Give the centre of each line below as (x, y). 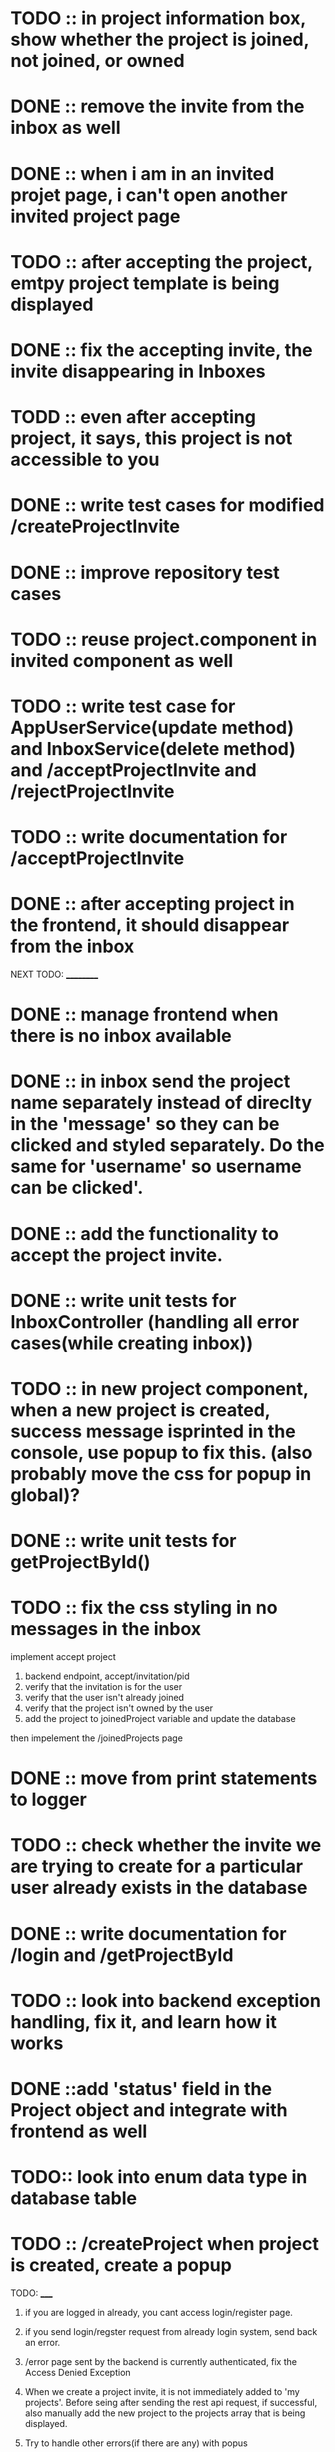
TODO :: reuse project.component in (164, 639)
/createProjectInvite (95, 526)
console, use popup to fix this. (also (161, 1452)
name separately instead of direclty (161, 1103)
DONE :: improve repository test (145, 572)
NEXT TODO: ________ (54, 974)
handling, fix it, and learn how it (143, 2021)
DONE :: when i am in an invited (142, 173)
